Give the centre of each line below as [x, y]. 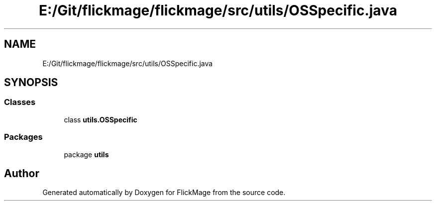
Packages [23, 137]
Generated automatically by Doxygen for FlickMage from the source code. [164, 193]
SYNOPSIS [31, 83]
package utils [86, 154]
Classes [20, 102]
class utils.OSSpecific [101, 119]
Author [22, 173]
